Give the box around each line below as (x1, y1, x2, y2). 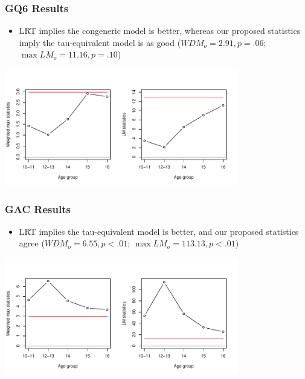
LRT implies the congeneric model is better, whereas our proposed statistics (19, 24, 301, 37)
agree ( (19, 237, 45, 249)
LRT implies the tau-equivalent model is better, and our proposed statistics (19, 225, 299, 237)
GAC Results (5, 201, 71, 216)
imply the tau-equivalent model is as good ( (19, 36, 181, 48)
